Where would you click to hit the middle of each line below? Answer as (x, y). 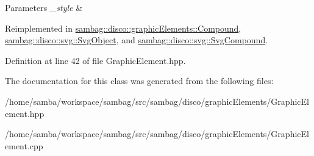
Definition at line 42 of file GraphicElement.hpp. (95, 60)
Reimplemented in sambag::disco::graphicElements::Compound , (123, 28)
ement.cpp (24, 145)
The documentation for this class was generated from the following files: (139, 81)
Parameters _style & (44, 7)
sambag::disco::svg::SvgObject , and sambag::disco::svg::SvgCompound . (137, 40)
